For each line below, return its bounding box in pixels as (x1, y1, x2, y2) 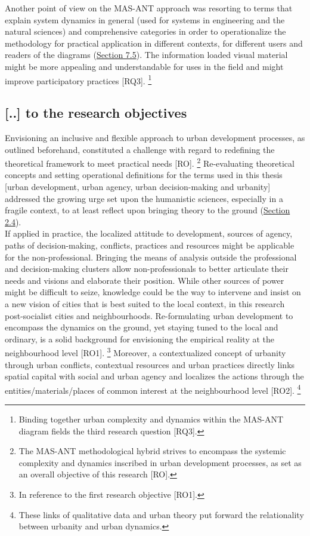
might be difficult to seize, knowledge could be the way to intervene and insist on (5, 286, 301, 298)
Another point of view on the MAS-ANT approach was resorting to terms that (5, 2, 293, 14)
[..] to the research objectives (5, 103, 187, 122)
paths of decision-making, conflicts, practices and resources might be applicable (5, 239, 294, 252)
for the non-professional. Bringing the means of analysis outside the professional (5, 250, 297, 263)
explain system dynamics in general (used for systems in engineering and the (5, 13, 285, 26)
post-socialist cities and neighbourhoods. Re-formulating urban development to (5, 309, 293, 321)
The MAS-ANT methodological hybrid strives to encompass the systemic (18, 445, 286, 457)
